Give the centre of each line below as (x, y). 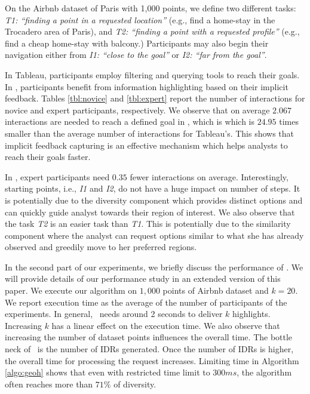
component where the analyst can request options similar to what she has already (154, 235)
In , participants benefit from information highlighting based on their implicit (147, 86)
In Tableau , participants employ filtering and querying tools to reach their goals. (152, 74)
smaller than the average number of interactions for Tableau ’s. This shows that (150, 133)
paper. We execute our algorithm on (71, 290)
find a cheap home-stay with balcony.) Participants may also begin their (137, 43)
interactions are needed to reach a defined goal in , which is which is (130, 121)
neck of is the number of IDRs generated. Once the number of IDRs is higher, (149, 349)
